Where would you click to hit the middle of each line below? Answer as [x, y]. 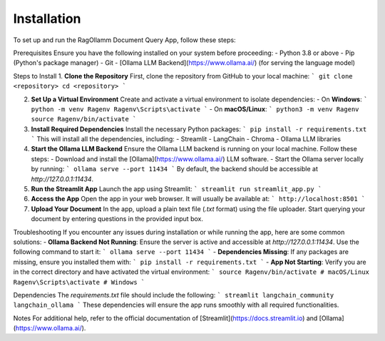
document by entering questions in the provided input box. [117, 219]
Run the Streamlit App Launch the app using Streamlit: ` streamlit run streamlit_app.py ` [176, 189]
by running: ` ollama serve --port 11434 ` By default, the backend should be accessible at [175, 169]
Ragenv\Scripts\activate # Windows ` [79, 282]
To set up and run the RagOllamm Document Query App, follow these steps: [124, 40]
